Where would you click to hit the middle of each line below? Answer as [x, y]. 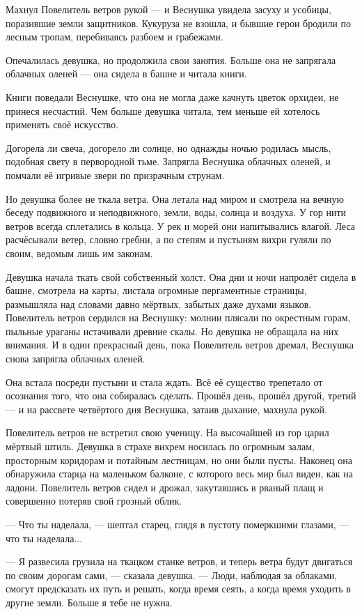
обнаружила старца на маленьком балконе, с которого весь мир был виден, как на [180, 474]
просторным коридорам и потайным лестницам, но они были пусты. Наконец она [179, 460]
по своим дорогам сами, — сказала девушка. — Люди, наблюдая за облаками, [172, 575]
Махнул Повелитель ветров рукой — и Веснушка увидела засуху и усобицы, [168, 9]
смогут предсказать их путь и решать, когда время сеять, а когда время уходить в [178, 589]
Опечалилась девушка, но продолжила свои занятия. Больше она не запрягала [171, 60]
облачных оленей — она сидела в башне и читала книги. [126, 74]
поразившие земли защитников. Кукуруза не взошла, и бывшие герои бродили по [179, 23]
